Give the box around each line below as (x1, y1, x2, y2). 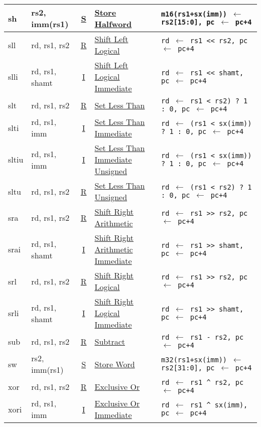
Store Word (94, 358, 135, 370)
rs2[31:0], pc (161, 364, 215, 372)
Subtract (94, 335, 125, 347)
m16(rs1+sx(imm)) (161, 10, 227, 18)
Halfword (94, 18, 132, 30)
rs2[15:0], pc (161, 18, 215, 26)
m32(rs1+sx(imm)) (161, 356, 227, 364)
